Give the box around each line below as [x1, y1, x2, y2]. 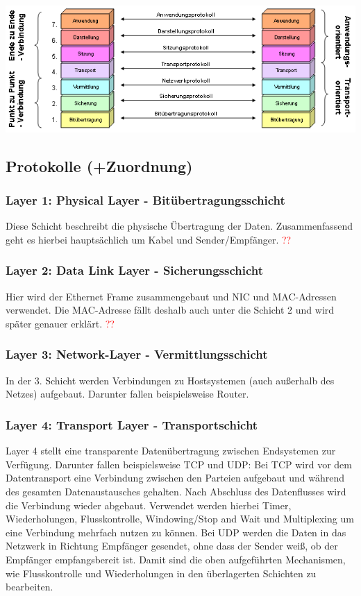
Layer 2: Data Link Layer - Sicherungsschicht [6, 262, 263, 279]
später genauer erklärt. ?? [6, 316, 115, 330]
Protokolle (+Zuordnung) [6, 155, 193, 176]
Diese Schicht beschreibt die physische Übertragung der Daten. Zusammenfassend [6, 219, 353, 233]
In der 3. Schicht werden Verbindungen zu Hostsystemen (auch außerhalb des [6, 373, 335, 387]
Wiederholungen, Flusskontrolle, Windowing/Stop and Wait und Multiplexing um [6, 511, 354, 526]
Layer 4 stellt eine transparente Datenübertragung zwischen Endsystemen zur [6, 443, 336, 458]
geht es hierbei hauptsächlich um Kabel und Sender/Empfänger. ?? [6, 232, 292, 246]
